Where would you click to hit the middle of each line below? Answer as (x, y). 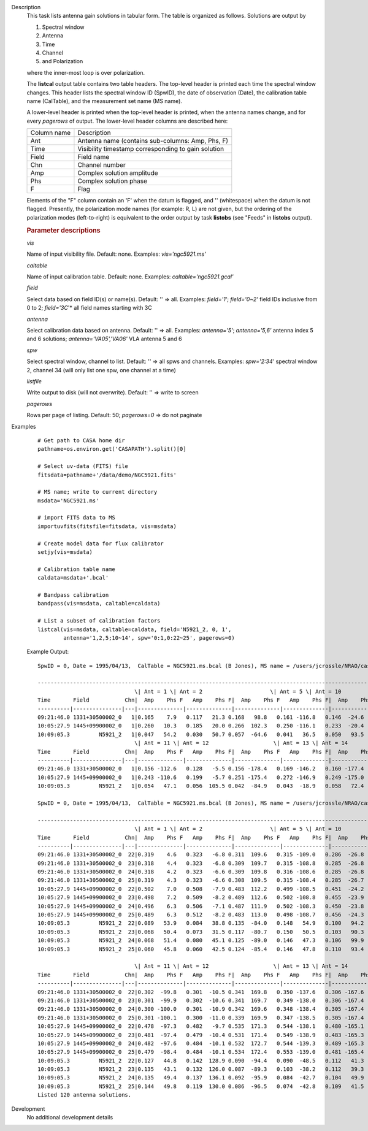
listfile (34, 381)
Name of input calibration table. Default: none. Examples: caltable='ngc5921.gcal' (130, 277)
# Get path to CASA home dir (81, 440)
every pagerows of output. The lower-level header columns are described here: (127, 121)
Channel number (102, 165)
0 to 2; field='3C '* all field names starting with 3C (90, 308)
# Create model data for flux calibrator (101, 543)
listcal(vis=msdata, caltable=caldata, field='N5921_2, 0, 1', (135, 629)
